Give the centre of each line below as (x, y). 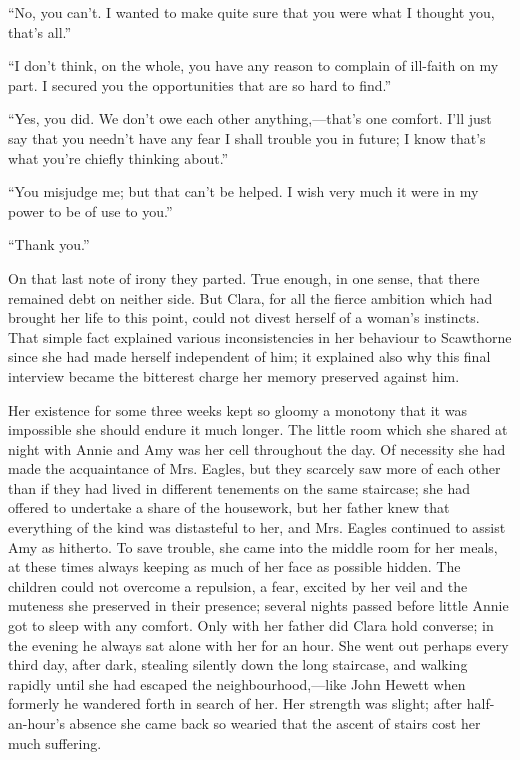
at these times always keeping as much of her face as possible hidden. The (234, 566)
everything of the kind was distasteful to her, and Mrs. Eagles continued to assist (257, 527)
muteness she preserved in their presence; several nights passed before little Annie (258, 605)
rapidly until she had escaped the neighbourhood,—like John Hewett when (237, 683)
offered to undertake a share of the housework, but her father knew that (229, 507)
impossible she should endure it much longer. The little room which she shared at (258, 429)
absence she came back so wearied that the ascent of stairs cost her (275, 723)
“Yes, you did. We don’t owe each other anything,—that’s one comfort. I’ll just (250, 118)
